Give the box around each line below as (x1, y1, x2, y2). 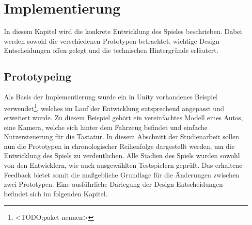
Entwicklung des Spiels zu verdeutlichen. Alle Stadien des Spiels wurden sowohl (4, 150, 240, 161)
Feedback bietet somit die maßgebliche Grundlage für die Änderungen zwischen (4, 169, 239, 179)
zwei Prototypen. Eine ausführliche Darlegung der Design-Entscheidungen (4, 179, 223, 189)
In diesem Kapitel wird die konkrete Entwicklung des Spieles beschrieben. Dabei (4, 26, 242, 36)
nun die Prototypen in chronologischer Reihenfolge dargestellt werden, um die (4, 141, 235, 151)
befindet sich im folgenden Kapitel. (4, 188, 108, 198)
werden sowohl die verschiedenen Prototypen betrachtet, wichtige (4, 35, 197, 46)
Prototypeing (4, 69, 71, 84)
